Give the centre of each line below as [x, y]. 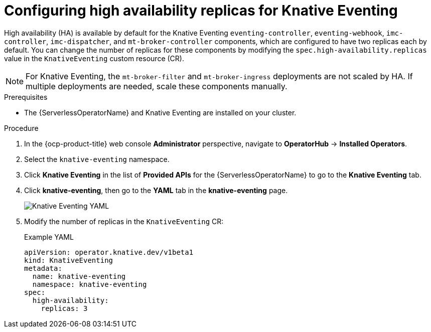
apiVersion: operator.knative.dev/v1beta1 [109, 252]
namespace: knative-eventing [90, 284]
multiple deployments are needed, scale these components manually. [157, 86]
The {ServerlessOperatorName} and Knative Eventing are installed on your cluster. [160, 112]
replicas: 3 [64, 308]
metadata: [43, 268]
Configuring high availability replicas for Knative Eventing [201, 11]
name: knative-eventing [79, 276]
